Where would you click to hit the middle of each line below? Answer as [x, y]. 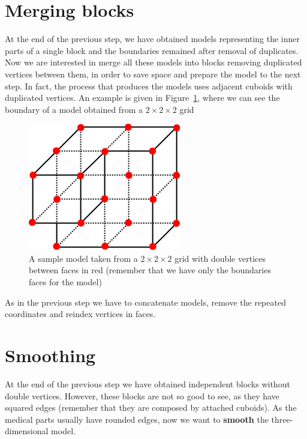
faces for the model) [65, 282]
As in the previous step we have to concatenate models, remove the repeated [145, 302]
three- [282, 419]
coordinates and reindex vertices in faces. [80, 314]
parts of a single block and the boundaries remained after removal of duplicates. [152, 50]
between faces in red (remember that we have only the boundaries [150, 270]
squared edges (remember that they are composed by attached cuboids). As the [151, 407]
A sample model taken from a [83, 258]
